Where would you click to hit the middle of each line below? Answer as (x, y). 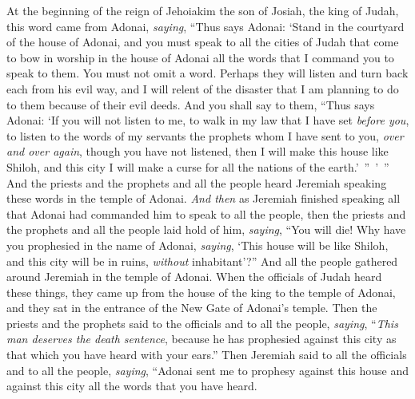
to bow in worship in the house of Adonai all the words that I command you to (200, 57)
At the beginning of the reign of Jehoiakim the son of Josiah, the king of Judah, (203, 10)
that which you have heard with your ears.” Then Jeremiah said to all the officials (207, 355)
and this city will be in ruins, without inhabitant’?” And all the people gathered (202, 261)
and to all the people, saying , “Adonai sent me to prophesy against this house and (208, 370)
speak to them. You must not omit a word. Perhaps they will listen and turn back (207, 73)
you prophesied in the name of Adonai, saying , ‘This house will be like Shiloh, (198, 245)
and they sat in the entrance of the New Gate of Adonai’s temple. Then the (192, 308)
